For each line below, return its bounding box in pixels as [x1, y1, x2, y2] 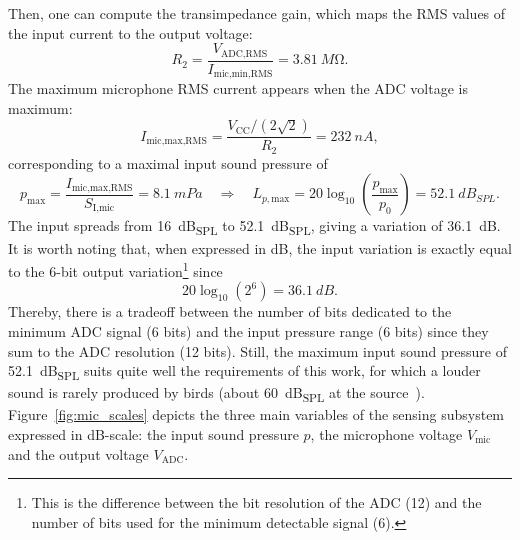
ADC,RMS [220, 48, 268, 59]
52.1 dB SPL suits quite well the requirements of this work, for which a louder [8, 360, 481, 383]
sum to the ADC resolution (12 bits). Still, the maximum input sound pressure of [8, 340, 507, 361]
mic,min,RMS [213, 69, 273, 80]
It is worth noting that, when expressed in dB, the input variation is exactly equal [8, 237, 512, 258]
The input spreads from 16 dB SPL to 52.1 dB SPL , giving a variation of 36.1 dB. [8, 215, 501, 239]
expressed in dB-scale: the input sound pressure [8, 423, 299, 444]
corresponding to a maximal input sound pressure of [8, 152, 328, 173]
